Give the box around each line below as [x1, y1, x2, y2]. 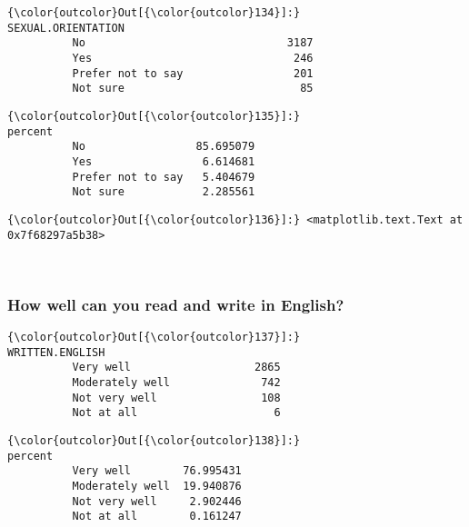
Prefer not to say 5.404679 [72, 170, 255, 184]
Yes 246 [72, 51, 314, 65]
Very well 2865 [72, 361, 281, 374]
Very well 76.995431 [72, 464, 242, 478]
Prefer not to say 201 [72, 66, 314, 80]
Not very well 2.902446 [72, 494, 242, 508]
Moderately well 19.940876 [72, 479, 242, 492]
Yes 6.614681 [72, 154, 255, 168]
